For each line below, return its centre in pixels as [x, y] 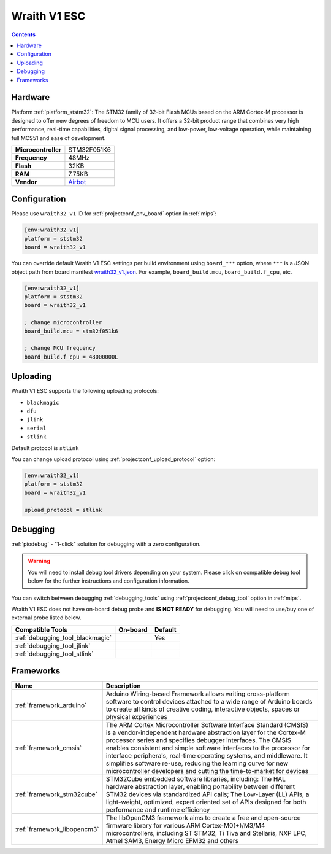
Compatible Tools [41, 629]
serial [36, 428]
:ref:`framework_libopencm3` [57, 829]
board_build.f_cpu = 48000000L [71, 357]
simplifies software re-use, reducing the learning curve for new [197, 763]
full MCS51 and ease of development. [59, 138]
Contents [24, 34]
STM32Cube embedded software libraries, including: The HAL [196, 779]
